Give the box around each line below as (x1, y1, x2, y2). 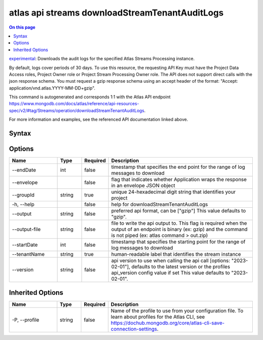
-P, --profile (12, 316, 39, 323)
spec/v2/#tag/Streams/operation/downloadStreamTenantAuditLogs (9, 107, 145, 113)
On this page (9, 24, 36, 30)
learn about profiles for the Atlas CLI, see (111, 313, 205, 320)
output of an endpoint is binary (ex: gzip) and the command (111, 226, 248, 233)
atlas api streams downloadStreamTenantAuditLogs (9, 7, 224, 18)
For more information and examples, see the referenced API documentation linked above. (9, 117, 188, 123)
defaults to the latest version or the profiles (131, 263, 230, 270)
